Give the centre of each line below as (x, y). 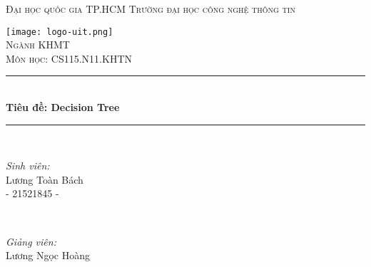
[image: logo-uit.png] (60, 32)
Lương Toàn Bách (45, 179)
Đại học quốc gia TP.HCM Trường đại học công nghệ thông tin (151, 9)
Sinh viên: (28, 166)
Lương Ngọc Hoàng (48, 255)
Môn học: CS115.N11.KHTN (69, 58)
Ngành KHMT (38, 44)
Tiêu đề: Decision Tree (63, 107)
